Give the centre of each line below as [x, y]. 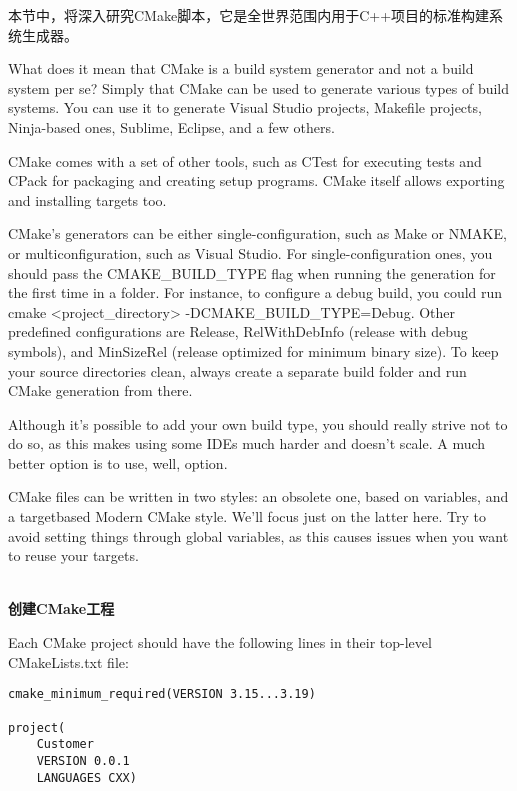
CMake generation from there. [100, 390]
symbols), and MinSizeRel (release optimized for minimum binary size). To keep [253, 350]
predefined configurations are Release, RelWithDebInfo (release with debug [238, 331]
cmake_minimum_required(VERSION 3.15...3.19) [162, 694]
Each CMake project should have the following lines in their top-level [220, 642]
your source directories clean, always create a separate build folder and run [237, 370]
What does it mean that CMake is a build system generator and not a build [241, 68]
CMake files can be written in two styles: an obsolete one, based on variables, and [258, 496]
